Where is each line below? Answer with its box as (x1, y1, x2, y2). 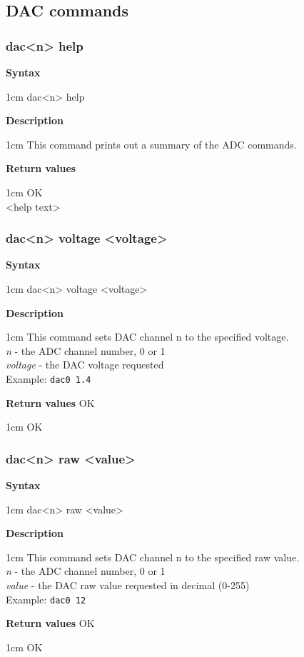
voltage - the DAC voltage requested (6, 357, 164, 372)
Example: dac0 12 (6, 591, 86, 606)
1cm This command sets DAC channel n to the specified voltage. (6, 329, 289, 344)
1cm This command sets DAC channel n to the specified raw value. (6, 549, 300, 564)
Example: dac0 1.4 (6, 371, 91, 386)
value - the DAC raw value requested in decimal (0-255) (6, 577, 250, 592)
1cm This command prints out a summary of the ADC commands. (6, 136, 297, 151)
